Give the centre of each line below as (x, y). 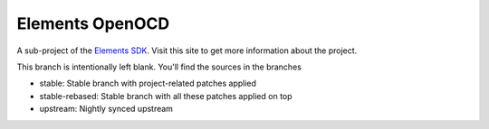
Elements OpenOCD (93, 23)
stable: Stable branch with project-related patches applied (148, 83)
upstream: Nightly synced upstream (106, 109)
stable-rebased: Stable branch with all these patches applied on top (166, 96)
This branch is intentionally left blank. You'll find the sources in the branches (159, 67)
